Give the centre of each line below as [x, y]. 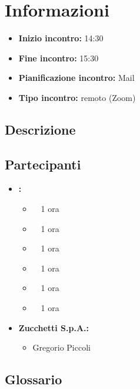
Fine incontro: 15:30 [59, 58]
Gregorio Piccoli [61, 347]
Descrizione [40, 129]
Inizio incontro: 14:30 [61, 38]
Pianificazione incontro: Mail [76, 78]
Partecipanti [43, 164]
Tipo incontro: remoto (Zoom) [77, 97]
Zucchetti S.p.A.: [54, 327]
